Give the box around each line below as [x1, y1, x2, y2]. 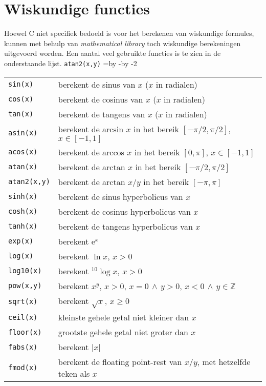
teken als [58, 368, 90, 380]
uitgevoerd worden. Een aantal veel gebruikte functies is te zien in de [4, 48, 221, 58]
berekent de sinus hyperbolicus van [58, 190, 183, 202]
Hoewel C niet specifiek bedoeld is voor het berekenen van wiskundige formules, [4, 28, 254, 38]
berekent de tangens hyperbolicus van [58, 220, 193, 232]
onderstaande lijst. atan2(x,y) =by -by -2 [4, 57, 137, 68]
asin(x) [8, 129, 38, 137]
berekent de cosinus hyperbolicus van [58, 205, 191, 217]
